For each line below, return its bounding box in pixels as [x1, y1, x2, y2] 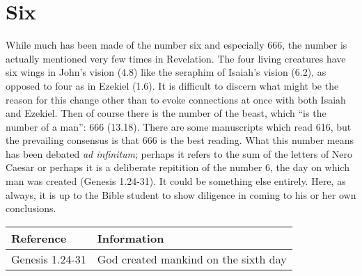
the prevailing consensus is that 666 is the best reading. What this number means [6, 133, 354, 147]
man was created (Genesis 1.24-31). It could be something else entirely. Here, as [6, 174, 346, 188]
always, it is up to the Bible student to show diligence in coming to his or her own [6, 187, 356, 202]
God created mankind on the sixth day [97, 250, 287, 267]
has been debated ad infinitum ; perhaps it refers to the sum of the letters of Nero [6, 146, 353, 161]
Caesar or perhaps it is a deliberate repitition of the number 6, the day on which [6, 160, 349, 174]
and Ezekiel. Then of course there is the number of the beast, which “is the [6, 106, 326, 120]
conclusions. [6, 201, 56, 216]
